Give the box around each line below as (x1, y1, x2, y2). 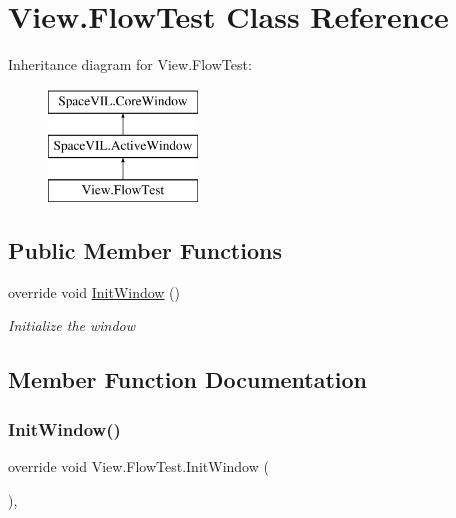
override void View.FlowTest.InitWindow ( (8, 456, 269, 477)
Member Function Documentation (8, 364, 368, 395)
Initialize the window (8, 315, 136, 336)
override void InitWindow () (8, 281, 181, 302)
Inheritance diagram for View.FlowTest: (8, 54, 252, 75)
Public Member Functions (8, 235, 282, 266)
